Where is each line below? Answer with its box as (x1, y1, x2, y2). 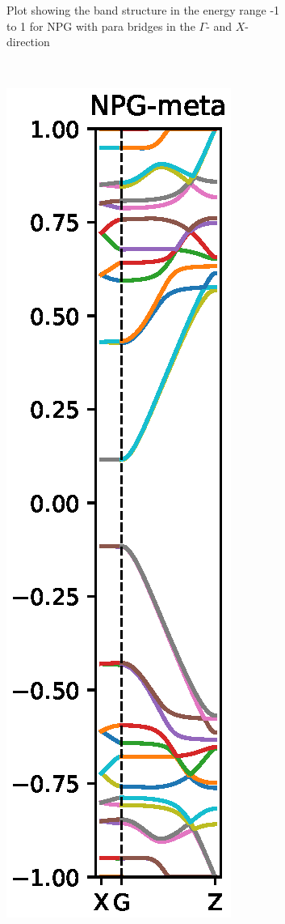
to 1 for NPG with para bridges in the (6, 17, 195, 34)
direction (6, 33, 50, 50)
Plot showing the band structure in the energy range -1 (6, 2, 280, 18)
